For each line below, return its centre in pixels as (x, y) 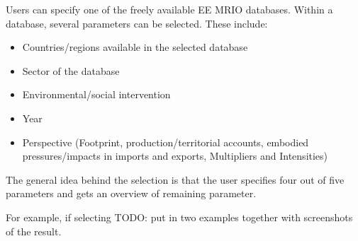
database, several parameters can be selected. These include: (137, 23)
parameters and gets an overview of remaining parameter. (131, 193)
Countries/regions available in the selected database (135, 47)
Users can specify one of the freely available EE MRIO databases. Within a (169, 9)
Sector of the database (71, 70)
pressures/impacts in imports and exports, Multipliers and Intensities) (175, 156)
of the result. (34, 231)
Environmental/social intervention (96, 94)
